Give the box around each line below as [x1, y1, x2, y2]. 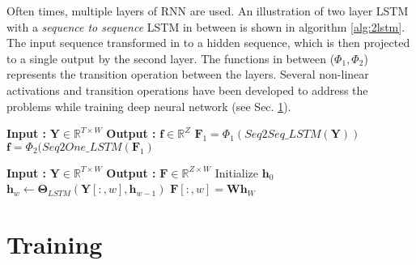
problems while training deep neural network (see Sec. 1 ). [6, 97, 291, 114]
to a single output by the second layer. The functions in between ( [6, 49, 335, 66]
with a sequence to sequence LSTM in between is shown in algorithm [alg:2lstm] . [6, 18, 405, 35]
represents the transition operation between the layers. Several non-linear [6, 66, 369, 83]
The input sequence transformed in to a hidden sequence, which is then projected [6, 34, 410, 51]
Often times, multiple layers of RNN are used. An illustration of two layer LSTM [6, 2, 409, 19]
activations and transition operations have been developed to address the [6, 81, 368, 98]
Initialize [214, 164, 259, 181]
